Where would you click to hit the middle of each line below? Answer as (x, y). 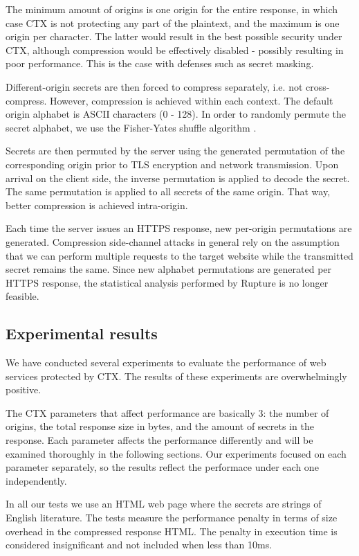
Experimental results (82, 333)
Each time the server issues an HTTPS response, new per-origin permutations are (179, 228)
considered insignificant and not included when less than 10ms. (139, 545)
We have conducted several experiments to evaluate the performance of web (166, 362)
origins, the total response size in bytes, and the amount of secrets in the (160, 426)
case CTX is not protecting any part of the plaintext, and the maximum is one (173, 23)
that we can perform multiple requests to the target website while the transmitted (179, 255)
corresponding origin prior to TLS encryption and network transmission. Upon (172, 164)
